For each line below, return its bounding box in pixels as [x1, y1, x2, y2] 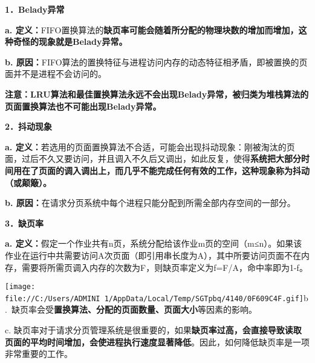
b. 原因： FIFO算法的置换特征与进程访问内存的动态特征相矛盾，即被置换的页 [5, 55, 308, 68]
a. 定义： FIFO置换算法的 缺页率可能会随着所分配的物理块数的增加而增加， [5, 23, 299, 36]
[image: [5, 282, 36, 291]
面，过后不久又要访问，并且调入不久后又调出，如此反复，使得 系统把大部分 [5, 152, 301, 165]
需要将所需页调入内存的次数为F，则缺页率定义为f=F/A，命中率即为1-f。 [21, 261, 308, 273]
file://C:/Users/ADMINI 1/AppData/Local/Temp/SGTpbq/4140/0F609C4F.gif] [5, 294, 304, 303]
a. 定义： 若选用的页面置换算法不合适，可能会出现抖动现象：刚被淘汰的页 [5, 140, 295, 153]
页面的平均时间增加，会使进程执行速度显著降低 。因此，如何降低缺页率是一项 [5, 335, 310, 348]
